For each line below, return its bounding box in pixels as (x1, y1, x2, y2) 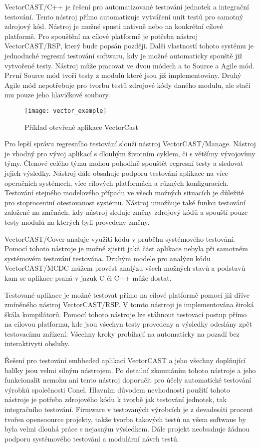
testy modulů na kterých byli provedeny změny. (4, 216, 150, 227)
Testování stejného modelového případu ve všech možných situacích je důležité (4, 187, 244, 198)
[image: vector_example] (24, 107, 107, 114)
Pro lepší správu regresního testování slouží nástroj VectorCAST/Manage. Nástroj (4, 138, 256, 149)
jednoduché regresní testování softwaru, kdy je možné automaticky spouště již (4, 50, 243, 60)
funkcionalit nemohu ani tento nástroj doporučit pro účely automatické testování (4, 375, 252, 385)
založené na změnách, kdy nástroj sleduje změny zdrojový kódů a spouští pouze (4, 207, 248, 217)
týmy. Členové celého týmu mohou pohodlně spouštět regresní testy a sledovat (4, 158, 244, 168)
